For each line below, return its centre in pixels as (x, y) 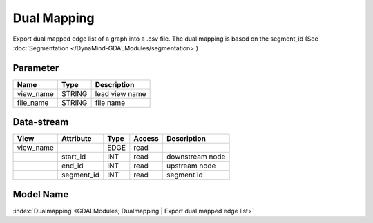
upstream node (191, 166)
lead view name (121, 93)
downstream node (196, 157)
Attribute (77, 139)
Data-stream (41, 122)
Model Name (41, 194)
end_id (72, 166)
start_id (74, 157)
